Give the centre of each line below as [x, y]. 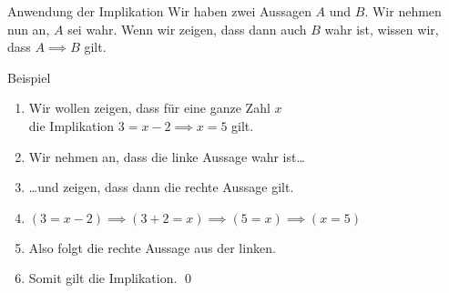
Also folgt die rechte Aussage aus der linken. [152, 247]
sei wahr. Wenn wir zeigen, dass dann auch [187, 29]
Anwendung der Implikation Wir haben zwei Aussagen [159, 11]
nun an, [29, 29]
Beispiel [29, 77]
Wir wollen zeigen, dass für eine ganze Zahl [149, 108]
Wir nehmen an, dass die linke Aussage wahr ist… [167, 156]
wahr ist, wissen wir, [382, 29]
